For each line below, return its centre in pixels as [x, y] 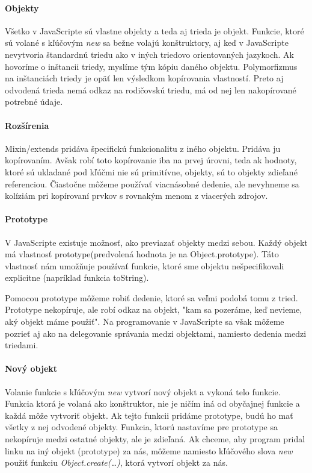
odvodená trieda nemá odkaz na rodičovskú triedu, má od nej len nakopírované [151, 89]
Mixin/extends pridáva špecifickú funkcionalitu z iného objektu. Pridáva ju [143, 148]
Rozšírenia [27, 125]
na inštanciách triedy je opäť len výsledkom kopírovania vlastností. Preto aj [144, 78]
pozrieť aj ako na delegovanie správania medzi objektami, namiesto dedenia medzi [156, 333]
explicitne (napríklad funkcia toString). [77, 277]
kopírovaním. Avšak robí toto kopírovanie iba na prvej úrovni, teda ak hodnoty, [151, 160]
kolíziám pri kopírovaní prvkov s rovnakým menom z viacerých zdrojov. [136, 196]
